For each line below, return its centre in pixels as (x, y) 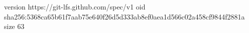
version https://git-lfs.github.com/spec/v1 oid (75, 6)
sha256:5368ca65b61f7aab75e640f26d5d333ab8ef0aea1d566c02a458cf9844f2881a (125, 16)
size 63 (14, 26)
